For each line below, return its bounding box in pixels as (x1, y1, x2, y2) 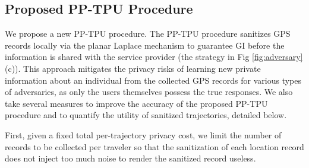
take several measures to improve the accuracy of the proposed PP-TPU (5, 97, 268, 109)
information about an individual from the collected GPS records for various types (5, 74, 301, 86)
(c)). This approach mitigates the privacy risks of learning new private (5, 62, 261, 74)
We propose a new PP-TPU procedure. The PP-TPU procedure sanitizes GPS (5, 27, 291, 40)
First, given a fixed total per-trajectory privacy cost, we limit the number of (5, 128, 282, 141)
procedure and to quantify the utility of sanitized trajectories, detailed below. (5, 109, 287, 121)
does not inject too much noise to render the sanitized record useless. (5, 152, 256, 164)
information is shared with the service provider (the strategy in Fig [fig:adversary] (5, 50, 303, 63)
